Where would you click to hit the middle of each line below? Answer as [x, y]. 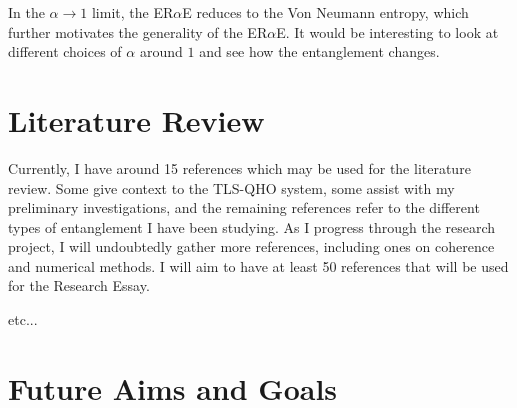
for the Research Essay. [79, 285]
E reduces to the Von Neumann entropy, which [325, 12]
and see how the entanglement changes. [319, 51]
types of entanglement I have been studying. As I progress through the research [252, 226]
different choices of [65, 51]
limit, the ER [132, 12]
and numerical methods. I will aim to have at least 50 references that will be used [258, 265]
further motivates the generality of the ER [138, 31]
